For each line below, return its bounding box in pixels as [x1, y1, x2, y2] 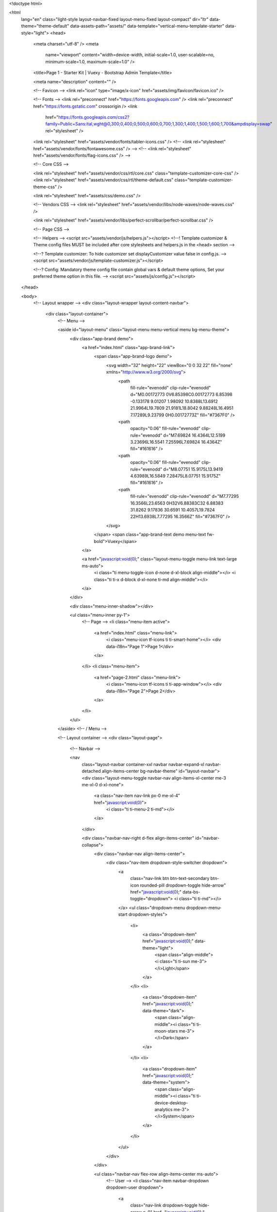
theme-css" [33, 184, 57, 190]
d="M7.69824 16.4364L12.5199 [163, 432, 226, 438]
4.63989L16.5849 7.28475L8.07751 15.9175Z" [130, 473, 221, 479]
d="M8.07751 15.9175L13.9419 [163, 466, 223, 472]
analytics [154, 1106, 173, 1112]
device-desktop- [154, 1100, 188, 1105]
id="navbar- [195, 835, 220, 841]
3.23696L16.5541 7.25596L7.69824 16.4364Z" [130, 439, 223, 445]
